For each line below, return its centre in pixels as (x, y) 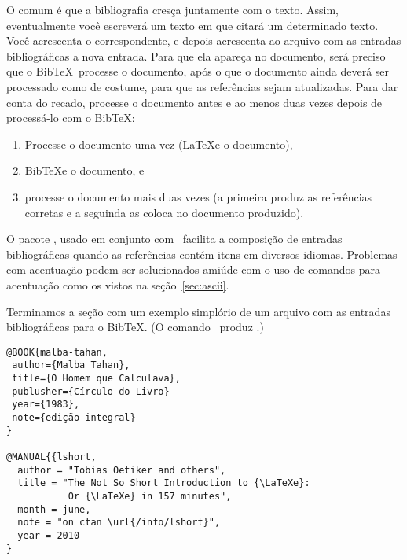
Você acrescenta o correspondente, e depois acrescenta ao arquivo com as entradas (204, 41)
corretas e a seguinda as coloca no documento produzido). (164, 212)
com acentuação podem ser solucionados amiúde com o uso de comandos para (194, 269)
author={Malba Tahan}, (71, 365)
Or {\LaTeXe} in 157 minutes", (150, 496)
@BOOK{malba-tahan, (57, 352)
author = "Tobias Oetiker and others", (122, 470)
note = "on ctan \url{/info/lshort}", (119, 523)
